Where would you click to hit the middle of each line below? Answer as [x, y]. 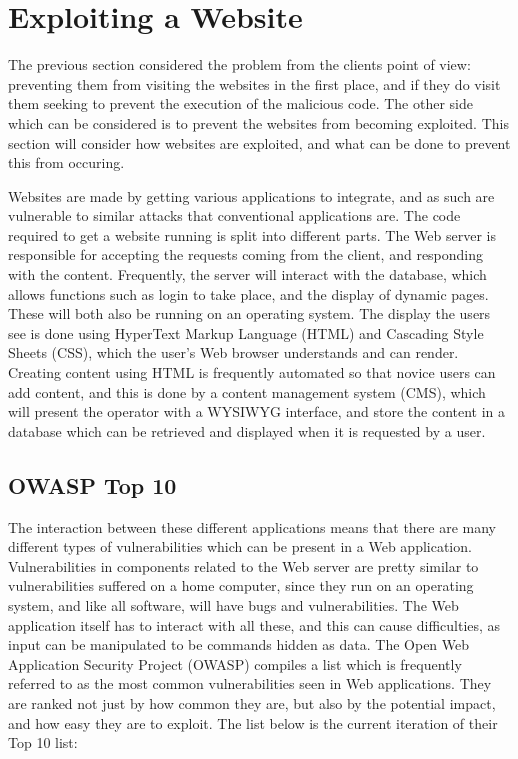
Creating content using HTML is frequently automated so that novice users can [252, 372]
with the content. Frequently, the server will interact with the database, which [247, 274]
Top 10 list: [43, 742]
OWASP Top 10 [92, 484]
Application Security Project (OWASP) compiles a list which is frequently [235, 663]
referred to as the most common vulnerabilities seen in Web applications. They [250, 683]
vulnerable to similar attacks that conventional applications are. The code [234, 215]
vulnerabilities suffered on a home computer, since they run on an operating [241, 585]
